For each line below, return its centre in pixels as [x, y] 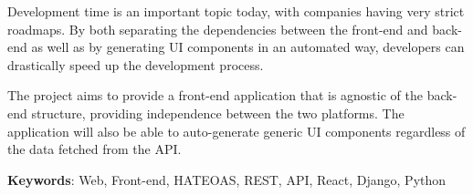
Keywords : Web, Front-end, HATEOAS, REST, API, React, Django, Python [227, 179]
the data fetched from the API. [95, 149]
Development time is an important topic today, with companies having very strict [236, 11]
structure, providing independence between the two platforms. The [218, 113]
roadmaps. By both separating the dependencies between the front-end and [218, 29]
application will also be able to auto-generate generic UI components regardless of [236, 131]
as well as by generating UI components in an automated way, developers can [248, 47]
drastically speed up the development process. [136, 64]
